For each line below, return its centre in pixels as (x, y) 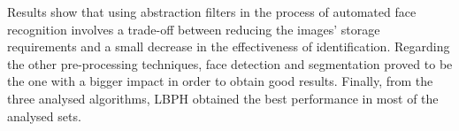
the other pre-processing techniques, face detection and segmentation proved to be (230, 63)
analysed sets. (44, 116)
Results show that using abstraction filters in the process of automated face (212, 12)
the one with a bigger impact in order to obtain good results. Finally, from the (220, 81)
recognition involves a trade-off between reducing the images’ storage (194, 29)
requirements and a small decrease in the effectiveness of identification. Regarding (229, 46)
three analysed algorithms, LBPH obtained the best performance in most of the (223, 98)
